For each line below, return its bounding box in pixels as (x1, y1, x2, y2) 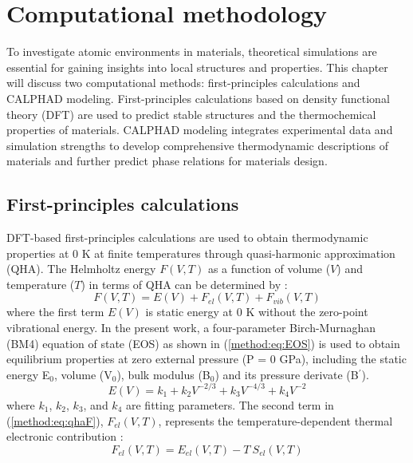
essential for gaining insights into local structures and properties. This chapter (6, 58, 388, 75)
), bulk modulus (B (116, 366, 210, 382)
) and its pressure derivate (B (214, 366, 359, 382)
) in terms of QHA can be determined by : (81, 275, 288, 292)
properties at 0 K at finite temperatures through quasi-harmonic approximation (6, 244, 395, 261)
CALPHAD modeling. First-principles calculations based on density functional (6, 89, 390, 106)
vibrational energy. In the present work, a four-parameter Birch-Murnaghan (6, 319, 376, 336)
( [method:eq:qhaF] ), (6, 412, 104, 429)
